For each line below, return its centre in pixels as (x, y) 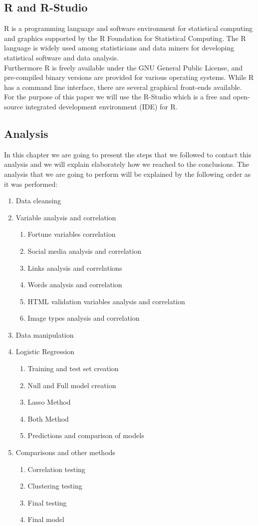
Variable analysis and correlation (66, 217)
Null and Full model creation (72, 385)
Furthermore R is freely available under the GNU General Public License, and (124, 67)
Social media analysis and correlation (84, 251)
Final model (46, 519)
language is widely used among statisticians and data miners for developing (119, 48)
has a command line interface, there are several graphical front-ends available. (123, 87)
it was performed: (31, 184)
